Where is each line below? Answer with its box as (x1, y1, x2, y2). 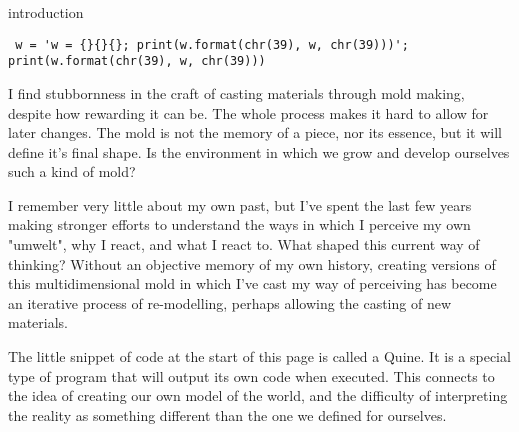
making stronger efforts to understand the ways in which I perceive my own (8, 214, 471, 235)
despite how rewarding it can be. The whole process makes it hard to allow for (8, 102, 489, 123)
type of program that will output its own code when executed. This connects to (8, 365, 495, 386)
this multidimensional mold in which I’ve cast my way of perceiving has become (8, 273, 497, 294)
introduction (8, 2, 84, 22)
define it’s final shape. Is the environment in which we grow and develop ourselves (8, 141, 510, 162)
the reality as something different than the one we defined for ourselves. (8, 404, 447, 425)
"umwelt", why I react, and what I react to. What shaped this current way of (8, 234, 480, 255)
